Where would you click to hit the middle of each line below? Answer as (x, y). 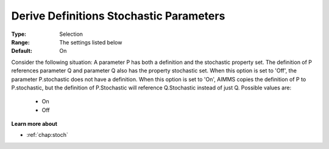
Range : (20, 42)
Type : (19, 34)
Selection (71, 34)
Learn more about (34, 124)
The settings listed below (91, 42)
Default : (22, 51)
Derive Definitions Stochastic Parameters (118, 16)
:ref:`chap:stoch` (47, 135)
